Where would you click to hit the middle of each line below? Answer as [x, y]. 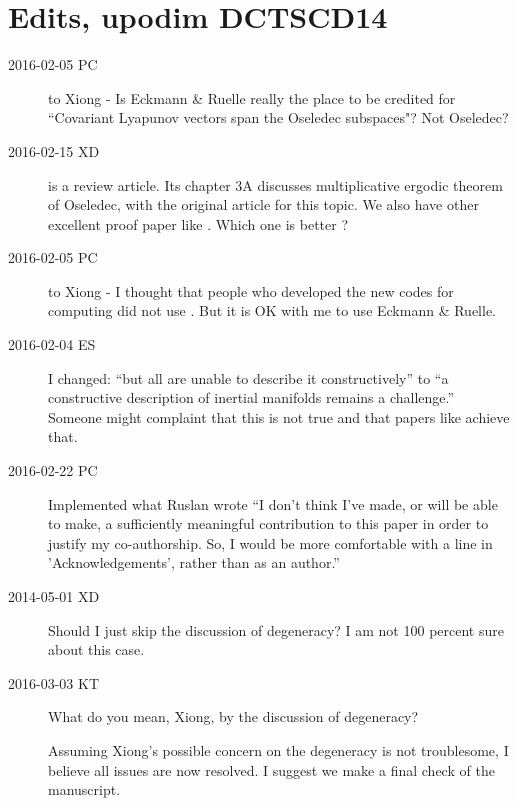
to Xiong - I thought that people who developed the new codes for [251, 290]
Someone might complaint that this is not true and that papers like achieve [279, 416]
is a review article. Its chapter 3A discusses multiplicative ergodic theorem [275, 184]
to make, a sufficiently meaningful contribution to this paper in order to [268, 523]
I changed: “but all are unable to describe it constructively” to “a [248, 377]
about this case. [96, 649]
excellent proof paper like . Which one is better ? [198, 223]
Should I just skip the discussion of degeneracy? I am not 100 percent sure [276, 629]
